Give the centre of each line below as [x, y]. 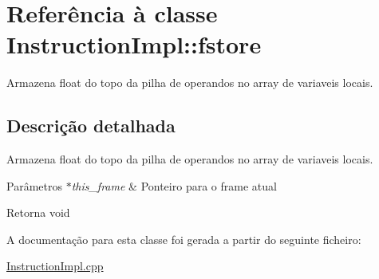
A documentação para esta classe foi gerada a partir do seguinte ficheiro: [184, 239]
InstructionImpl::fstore [134, 44]
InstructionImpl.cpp [55, 266]
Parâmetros [34, 185]
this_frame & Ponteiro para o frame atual [174, 185]
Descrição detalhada [91, 126]
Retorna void [38, 212]
